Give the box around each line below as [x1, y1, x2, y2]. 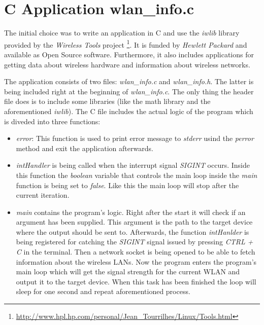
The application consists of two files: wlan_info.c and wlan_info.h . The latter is [4, 76, 254, 87]
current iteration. [16, 190, 70, 200]
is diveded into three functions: [4, 116, 101, 126]
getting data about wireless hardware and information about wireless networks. [4, 59, 250, 69]
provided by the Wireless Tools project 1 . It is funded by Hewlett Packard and [4, 38, 247, 50]
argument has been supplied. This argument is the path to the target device [16, 216, 253, 227]
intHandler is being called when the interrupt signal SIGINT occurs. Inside [16, 160, 250, 170]
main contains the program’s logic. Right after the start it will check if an [16, 206, 246, 217]
